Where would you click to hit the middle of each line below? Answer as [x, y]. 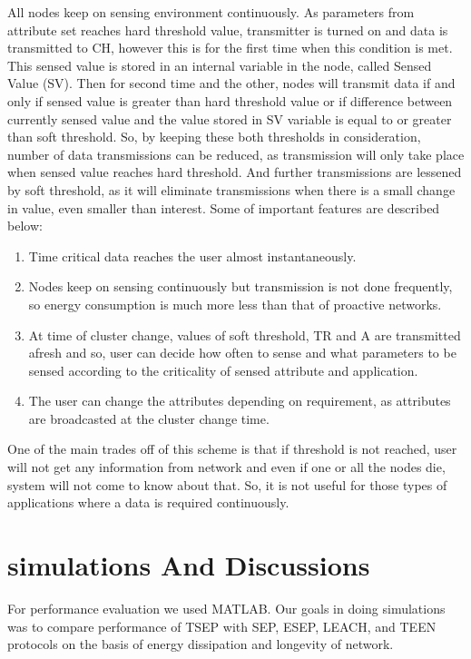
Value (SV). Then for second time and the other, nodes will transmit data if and [231, 83]
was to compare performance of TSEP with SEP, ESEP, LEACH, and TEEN [222, 626]
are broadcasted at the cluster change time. [149, 418]
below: [25, 226]
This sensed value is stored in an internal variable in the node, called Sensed [220, 65]
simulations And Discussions [189, 565]
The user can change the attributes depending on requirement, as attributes [240, 401]
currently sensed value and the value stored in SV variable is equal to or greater [230, 118]
